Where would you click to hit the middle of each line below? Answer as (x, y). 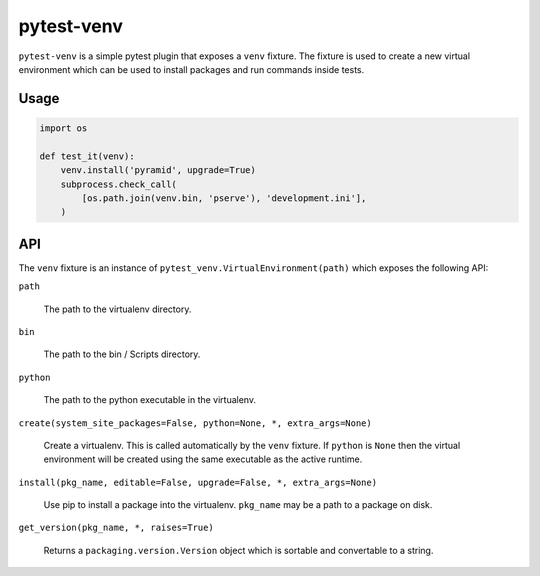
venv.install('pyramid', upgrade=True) (158, 170)
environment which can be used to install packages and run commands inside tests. (191, 69)
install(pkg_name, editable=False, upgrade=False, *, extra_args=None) (198, 482)
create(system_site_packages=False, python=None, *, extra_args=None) (195, 423)
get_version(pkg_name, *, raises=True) (116, 528)
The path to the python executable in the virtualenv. (150, 400)
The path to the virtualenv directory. (117, 309)
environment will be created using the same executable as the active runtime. (203, 459)
